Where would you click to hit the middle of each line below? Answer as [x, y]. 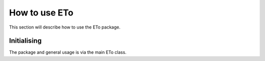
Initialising [25, 41]
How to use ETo [41, 13]
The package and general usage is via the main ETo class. [68, 52]
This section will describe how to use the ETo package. [65, 27]
